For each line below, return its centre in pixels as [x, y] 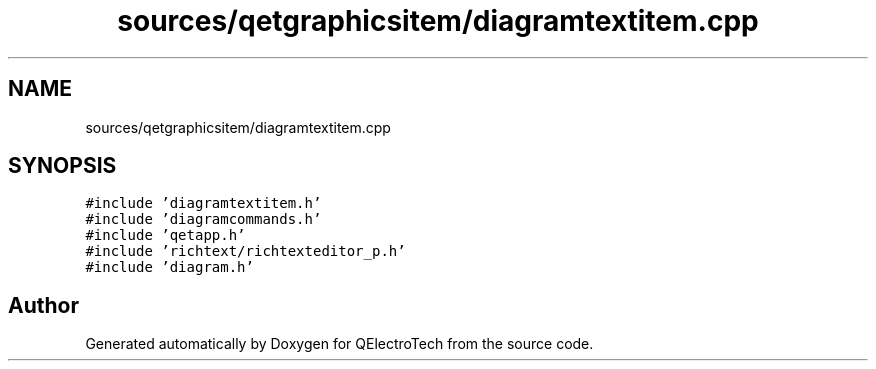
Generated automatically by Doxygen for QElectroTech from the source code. [339, 344]
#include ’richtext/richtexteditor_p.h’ [245, 251]
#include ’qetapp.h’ [165, 235]
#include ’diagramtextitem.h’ [203, 203]
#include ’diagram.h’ [169, 267]
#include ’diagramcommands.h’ [203, 219]
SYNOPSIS [62, 166]
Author [43, 305]
